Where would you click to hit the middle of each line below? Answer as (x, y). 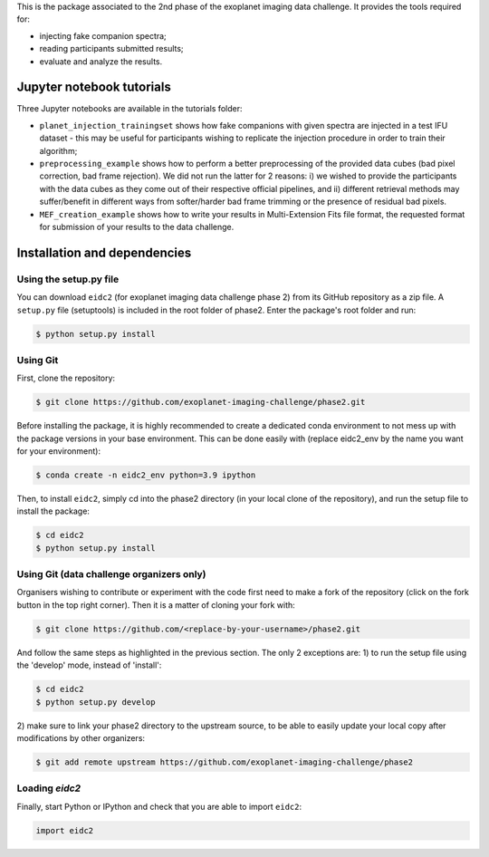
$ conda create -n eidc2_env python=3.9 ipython (146, 475)
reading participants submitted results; (112, 49)
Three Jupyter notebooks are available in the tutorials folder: (129, 109)
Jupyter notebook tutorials (94, 87)
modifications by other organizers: (81, 737)
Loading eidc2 (49, 788)
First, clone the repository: (66, 378)
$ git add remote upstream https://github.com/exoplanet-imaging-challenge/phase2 (225, 762)
